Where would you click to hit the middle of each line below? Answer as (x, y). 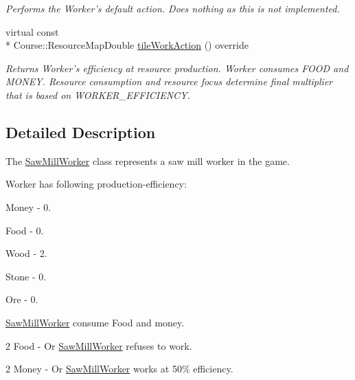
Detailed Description (81, 132)
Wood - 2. (26, 253)
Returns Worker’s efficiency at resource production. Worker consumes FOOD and (177, 68)
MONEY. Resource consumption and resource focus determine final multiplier (169, 81)
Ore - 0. (22, 299)
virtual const (32, 31)
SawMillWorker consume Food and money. (95, 322)
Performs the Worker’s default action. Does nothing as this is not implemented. (173, 8)
